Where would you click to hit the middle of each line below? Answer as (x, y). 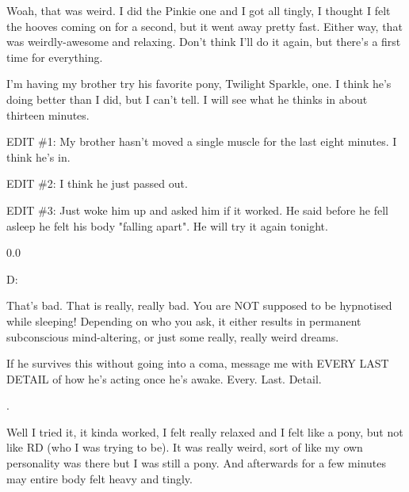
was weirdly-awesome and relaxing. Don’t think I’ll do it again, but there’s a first (204, 42)
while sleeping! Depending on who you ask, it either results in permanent (184, 320)
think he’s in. (38, 156)
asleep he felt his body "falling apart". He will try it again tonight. (167, 225)
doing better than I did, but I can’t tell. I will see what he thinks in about (187, 99)
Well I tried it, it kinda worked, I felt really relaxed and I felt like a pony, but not (205, 431)
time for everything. (55, 57)
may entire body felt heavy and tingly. (99, 478)
